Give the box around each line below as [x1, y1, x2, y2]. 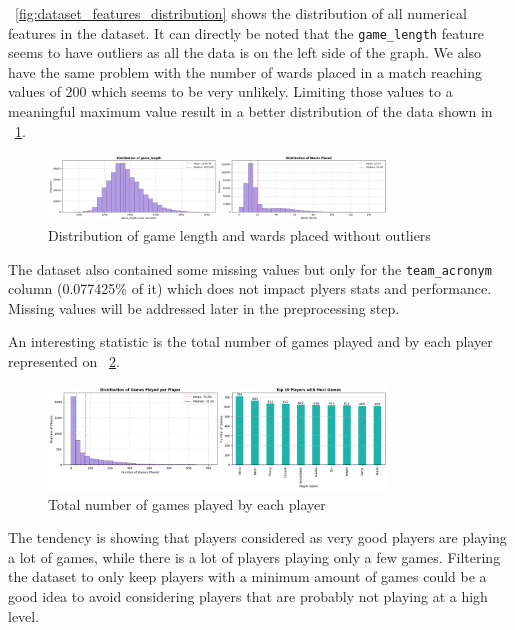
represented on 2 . [8, 351, 120, 372]
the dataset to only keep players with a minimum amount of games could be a [8, 566, 487, 587]
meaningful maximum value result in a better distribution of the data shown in [8, 101, 493, 122]
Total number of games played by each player [48, 493, 326, 514]
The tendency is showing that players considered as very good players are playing [8, 527, 507, 548]
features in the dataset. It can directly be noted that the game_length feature [8, 22, 485, 43]
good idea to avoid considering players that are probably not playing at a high [8, 585, 488, 606]
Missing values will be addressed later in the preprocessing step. [8, 297, 400, 318]
